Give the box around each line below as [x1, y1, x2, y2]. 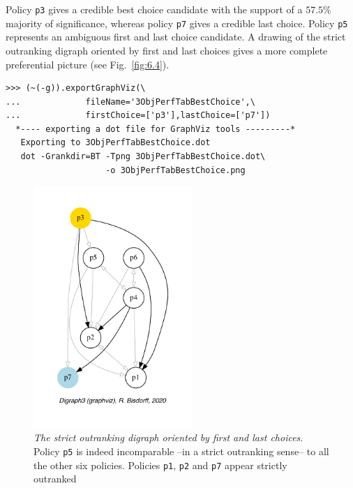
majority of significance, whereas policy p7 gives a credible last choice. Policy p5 [6, 15, 348, 30]
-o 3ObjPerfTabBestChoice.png [105, 165, 246, 175]
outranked [33, 471, 77, 486]
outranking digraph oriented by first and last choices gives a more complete [6, 43, 328, 57]
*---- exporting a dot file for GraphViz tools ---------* [15, 124, 296, 134]
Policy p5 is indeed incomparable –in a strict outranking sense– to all [33, 443, 329, 458]
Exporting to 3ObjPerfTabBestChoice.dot [20, 138, 211, 148]
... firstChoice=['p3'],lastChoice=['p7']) [6, 110, 271, 121]
